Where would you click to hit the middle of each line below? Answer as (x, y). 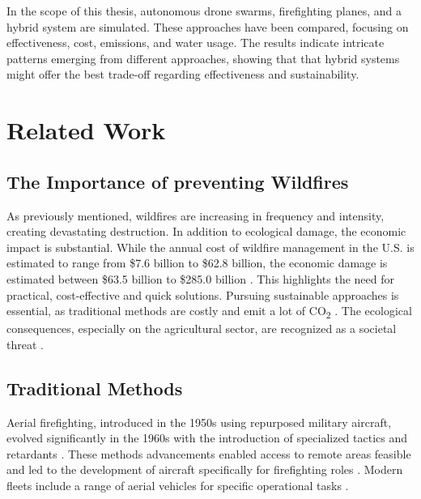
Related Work (86, 130)
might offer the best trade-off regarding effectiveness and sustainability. (183, 74)
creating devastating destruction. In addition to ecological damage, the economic (206, 231)
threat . (25, 344)
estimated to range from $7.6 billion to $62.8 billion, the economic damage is (197, 263)
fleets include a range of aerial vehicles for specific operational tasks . (178, 485)
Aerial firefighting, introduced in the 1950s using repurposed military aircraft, (199, 422)
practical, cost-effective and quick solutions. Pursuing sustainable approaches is (203, 294)
